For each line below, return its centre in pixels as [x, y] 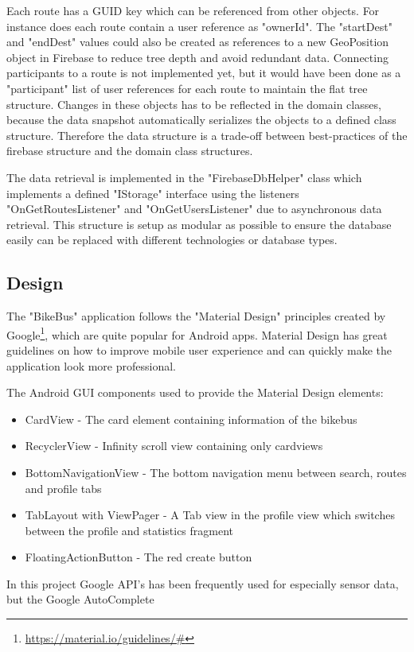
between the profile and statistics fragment [129, 530]
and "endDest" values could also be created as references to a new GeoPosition [198, 42]
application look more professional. [91, 365]
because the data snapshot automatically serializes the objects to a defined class [201, 120]
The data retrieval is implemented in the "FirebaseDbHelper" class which [184, 177]
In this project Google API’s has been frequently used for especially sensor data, [203, 583]
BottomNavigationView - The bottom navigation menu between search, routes [216, 472]
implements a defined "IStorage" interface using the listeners [153, 193]
